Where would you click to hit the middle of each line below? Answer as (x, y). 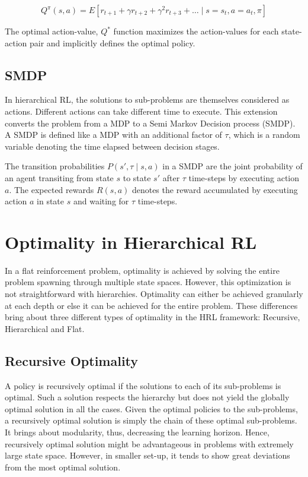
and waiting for (101, 201)
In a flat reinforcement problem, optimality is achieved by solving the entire (142, 270)
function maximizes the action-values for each (196, 31)
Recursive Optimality (72, 360)
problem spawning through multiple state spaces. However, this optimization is (148, 282)
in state (51, 201)
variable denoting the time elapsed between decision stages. (112, 146)
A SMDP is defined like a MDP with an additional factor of (113, 135)
